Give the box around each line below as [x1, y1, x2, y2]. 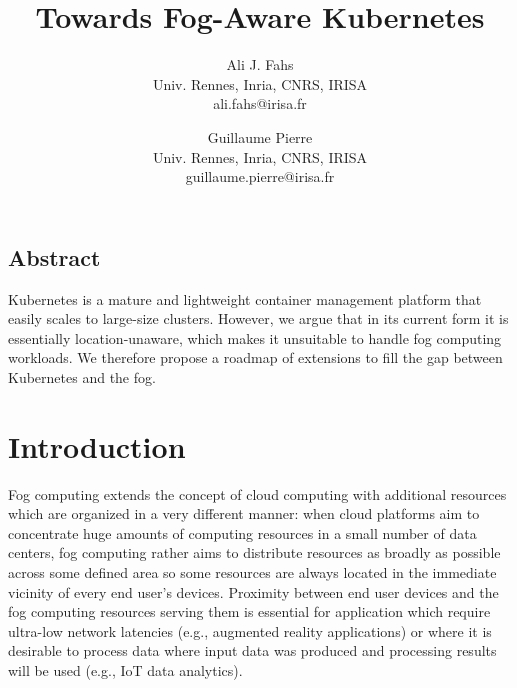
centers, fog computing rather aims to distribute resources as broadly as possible [8, 542, 501, 563]
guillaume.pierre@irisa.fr [185, 166, 335, 187]
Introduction [8, 425, 186, 466]
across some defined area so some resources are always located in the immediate [8, 561, 497, 582]
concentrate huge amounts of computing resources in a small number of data [8, 522, 477, 543]
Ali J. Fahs [226, 54, 294, 75]
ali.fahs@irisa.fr [213, 93, 307, 114]
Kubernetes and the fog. [8, 366, 156, 387]
